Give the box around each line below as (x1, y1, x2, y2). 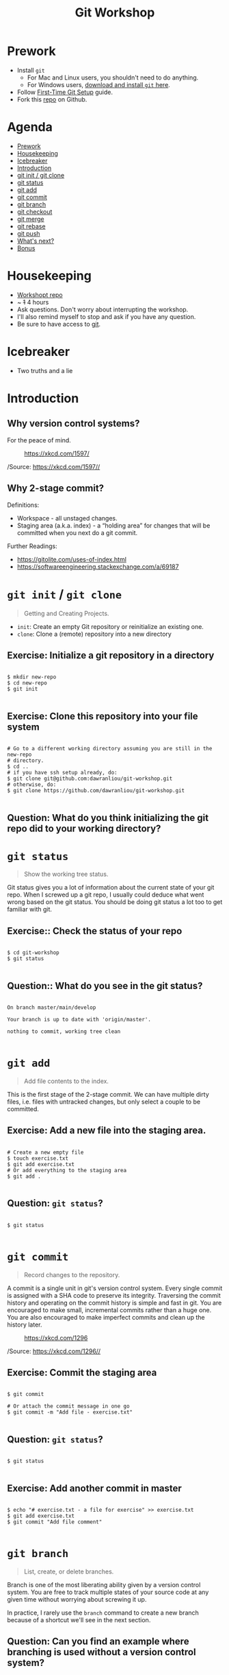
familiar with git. (7, 905, 53, 914)
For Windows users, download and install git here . (27, 80, 171, 88)
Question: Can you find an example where (7, 1636, 189, 1648)
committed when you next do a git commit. (16, 528, 138, 536)
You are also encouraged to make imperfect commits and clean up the (7, 1313, 205, 1321)
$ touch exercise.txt (7, 1154, 69, 1162)
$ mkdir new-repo (7, 674, 57, 680)
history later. (7, 1320, 42, 1329)
